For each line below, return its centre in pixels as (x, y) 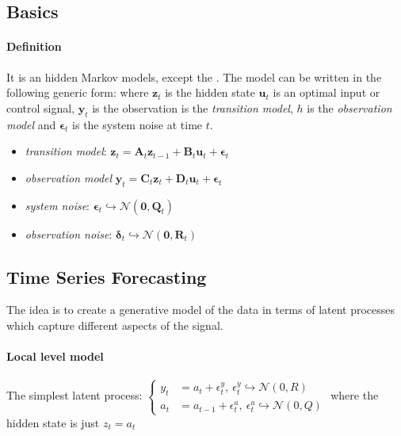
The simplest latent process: (74, 395)
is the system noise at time (137, 124)
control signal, (41, 107)
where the (355, 395)
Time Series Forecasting (107, 276)
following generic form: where (78, 92)
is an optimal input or (327, 92)
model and (31, 124)
